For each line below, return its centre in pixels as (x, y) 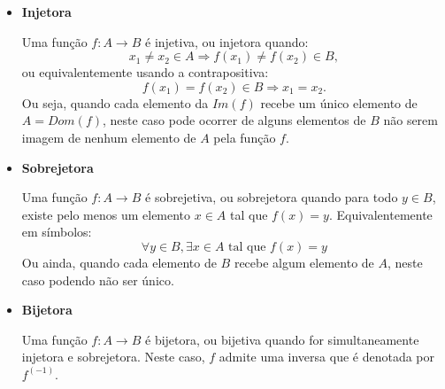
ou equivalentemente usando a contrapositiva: (145, 72)
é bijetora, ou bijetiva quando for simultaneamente (282, 339)
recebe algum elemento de (304, 262)
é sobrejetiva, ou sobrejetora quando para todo (272, 197)
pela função (245, 137)
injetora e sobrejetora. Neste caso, (113, 357)
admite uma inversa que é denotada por (327, 357)
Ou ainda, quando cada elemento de (119, 262)
